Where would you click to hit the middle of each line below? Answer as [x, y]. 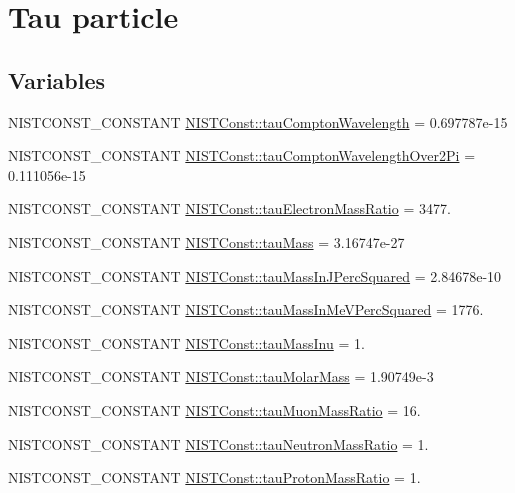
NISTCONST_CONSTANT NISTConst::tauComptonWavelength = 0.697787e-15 [258, 121]
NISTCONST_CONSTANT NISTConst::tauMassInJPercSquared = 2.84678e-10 [255, 275]
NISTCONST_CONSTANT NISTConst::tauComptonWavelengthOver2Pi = [242, 155]
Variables [57, 79]
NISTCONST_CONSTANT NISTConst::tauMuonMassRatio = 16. [214, 409]
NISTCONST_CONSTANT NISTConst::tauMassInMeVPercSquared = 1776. [246, 309]
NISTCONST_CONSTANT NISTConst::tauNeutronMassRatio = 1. [218, 443]
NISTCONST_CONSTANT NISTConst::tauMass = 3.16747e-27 [206, 241]
